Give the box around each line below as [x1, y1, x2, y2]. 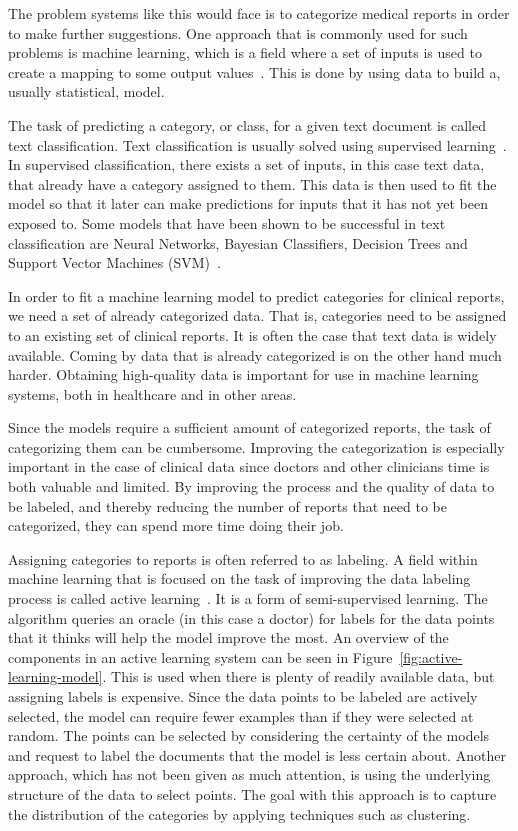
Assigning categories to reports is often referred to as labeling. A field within [8, 548, 478, 569]
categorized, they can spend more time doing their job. [8, 515, 344, 536]
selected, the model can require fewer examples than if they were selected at [8, 705, 474, 726]
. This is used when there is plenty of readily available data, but [102, 666, 495, 687]
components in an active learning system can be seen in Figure [8, 646, 393, 667]
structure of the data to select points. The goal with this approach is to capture [8, 783, 497, 804]
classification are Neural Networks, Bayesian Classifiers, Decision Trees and [8, 232, 468, 253]
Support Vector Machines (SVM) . [8, 252, 221, 273]
